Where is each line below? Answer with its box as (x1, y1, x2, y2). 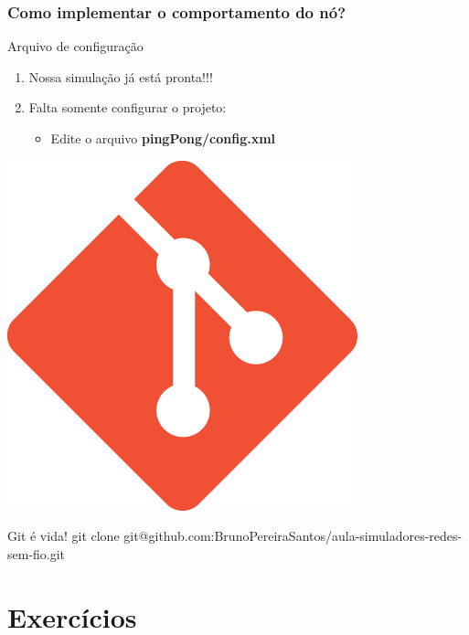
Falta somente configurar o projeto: (28, 98, 227, 117)
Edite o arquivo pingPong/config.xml (50, 129, 276, 147)
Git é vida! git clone (7, 526, 120, 545)
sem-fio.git (7, 544, 66, 563)
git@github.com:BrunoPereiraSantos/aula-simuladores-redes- (123, 526, 463, 545)
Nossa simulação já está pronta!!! (28, 67, 213, 86)
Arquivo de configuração (7, 37, 144, 56)
